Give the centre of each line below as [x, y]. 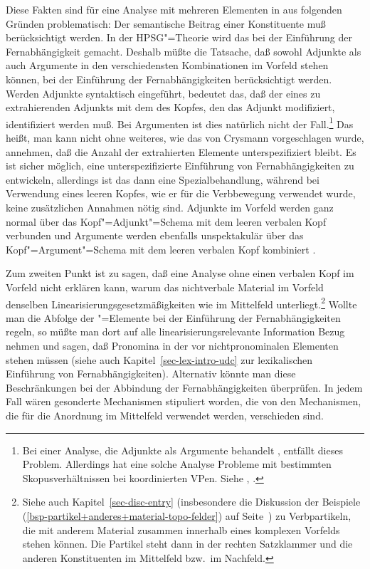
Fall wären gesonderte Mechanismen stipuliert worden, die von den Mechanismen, [184, 401]
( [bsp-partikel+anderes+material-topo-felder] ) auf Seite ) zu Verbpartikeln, [187, 515]
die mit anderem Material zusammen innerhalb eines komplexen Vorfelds [181, 529]
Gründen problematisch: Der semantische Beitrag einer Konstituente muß [166, 23]
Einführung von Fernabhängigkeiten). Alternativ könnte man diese [151, 374]
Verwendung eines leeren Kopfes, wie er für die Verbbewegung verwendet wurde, [181, 193]
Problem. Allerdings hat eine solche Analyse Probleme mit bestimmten [177, 464]
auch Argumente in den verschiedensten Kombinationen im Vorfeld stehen [167, 65]
